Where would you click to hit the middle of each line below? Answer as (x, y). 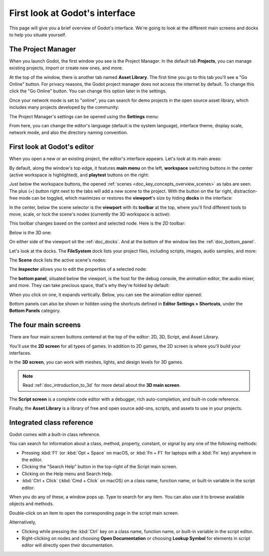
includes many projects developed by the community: (64, 107)
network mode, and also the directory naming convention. (68, 133)
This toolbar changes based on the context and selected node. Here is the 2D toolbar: (97, 223)
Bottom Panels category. (35, 311)
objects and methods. (32, 504)
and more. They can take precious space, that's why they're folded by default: (89, 285)
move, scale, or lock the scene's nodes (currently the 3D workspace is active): (90, 214)
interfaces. (20, 353)
